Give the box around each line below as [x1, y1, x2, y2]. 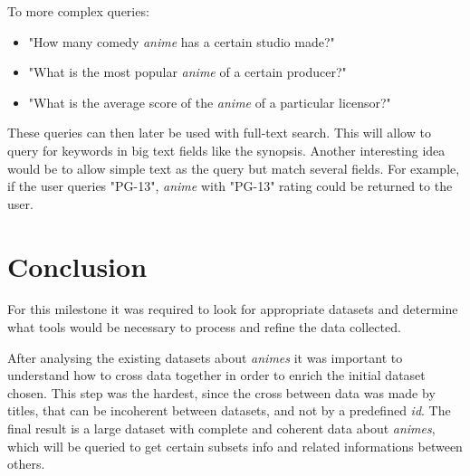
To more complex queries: [7, 2, 149, 20]
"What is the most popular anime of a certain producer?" [28, 62, 347, 81]
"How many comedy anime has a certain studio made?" [28, 32, 335, 51]
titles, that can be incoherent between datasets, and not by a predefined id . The [7, 401, 451, 420]
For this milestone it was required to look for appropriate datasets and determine [7, 300, 458, 319]
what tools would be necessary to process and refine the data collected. [7, 318, 401, 337]
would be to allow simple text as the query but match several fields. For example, [7, 158, 460, 177]
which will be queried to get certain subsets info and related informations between [7, 436, 463, 455]
